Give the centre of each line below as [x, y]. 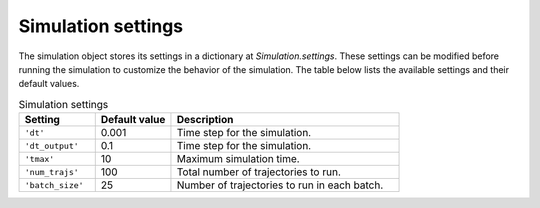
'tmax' [39, 158]
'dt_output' [51, 145]
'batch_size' [54, 185]
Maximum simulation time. [238, 159]
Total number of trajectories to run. [259, 172]
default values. [49, 84]
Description [205, 120]
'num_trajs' [51, 171]
